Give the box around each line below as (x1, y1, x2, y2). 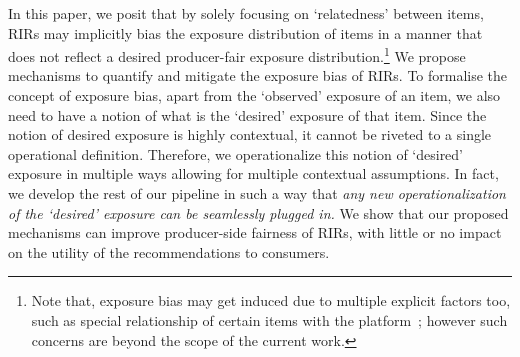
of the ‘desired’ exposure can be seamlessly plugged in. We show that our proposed (8, 202, 509, 223)
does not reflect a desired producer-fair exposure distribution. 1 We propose (8, 43, 466, 66)
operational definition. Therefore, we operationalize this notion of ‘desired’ (8, 143, 464, 164)
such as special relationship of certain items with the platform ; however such (31, 309, 508, 330)
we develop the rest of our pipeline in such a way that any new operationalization (8, 183, 506, 203)
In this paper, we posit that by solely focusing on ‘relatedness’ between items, (8, 3, 484, 23)
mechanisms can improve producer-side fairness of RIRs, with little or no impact (8, 222, 502, 243)
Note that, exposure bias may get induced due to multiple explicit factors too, (31, 290, 511, 311)
